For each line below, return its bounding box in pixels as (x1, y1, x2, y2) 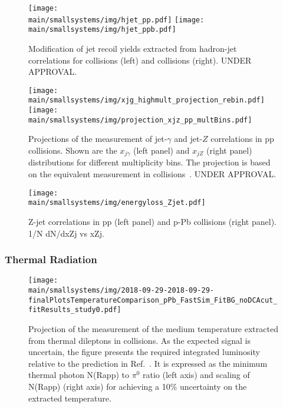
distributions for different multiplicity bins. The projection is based (28, 156, 271, 168)
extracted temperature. (28, 392, 111, 404)
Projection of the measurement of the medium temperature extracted (28, 322, 278, 334)
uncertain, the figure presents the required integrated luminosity (28, 346, 260, 358)
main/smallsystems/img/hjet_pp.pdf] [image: (28, 15, 205, 24)
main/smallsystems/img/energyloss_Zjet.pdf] (28, 198, 206, 207)
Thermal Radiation (5, 252, 97, 267)
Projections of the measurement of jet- (28, 132, 167, 145)
